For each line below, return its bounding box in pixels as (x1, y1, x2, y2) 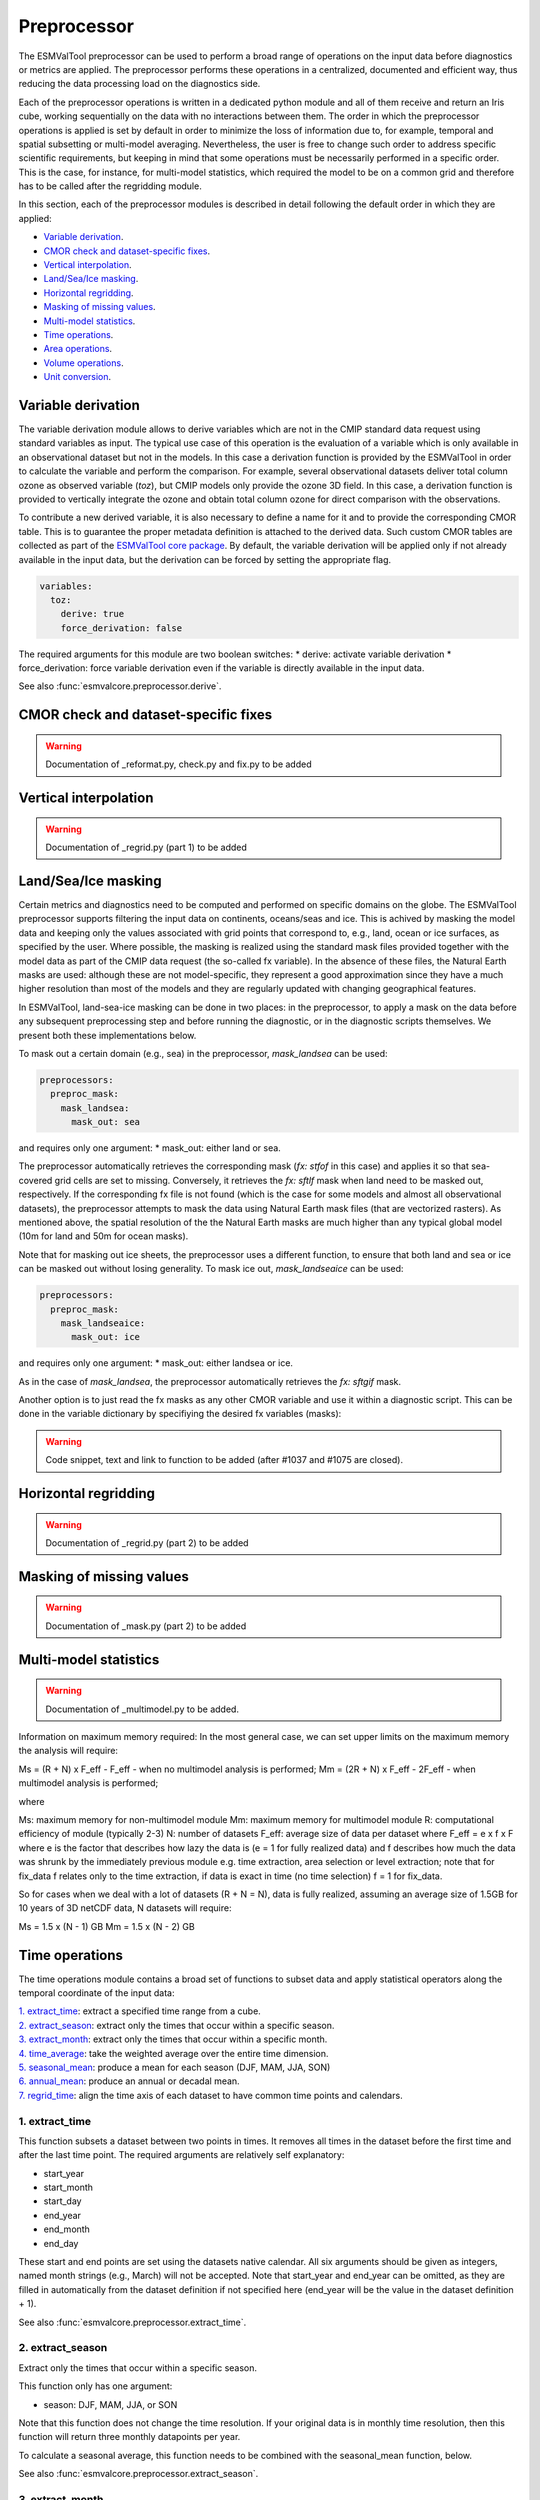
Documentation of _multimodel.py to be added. (45, 1703, 240, 1715)
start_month (43, 2181, 94, 2194)
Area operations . (43, 343, 113, 355)
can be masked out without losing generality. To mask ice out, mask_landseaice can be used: (18, 1263, 404, 1275)
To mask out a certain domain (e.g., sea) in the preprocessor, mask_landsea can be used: (18, 1047, 389, 1059)
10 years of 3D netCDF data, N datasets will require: (18, 1902, 232, 1914)
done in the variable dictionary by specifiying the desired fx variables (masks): (18, 1408, 342, 1420)
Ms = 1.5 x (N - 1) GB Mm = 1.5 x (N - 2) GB (18, 1920, 195, 1932)
